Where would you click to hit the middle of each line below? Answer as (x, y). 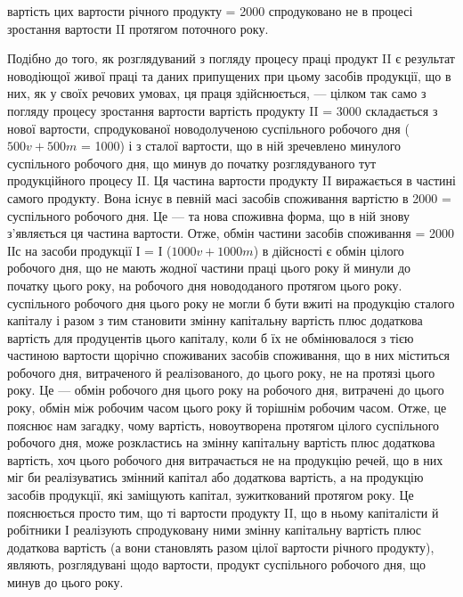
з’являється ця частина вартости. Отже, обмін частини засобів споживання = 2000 (231, 233)
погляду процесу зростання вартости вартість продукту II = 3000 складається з (223, 110)
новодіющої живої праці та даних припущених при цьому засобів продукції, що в (229, 75)
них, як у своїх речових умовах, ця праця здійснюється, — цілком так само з (217, 93)
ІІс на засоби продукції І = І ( (89, 250)
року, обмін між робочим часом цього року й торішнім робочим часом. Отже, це (227, 408)
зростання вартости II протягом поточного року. (138, 28)
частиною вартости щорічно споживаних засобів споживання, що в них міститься (229, 355)
